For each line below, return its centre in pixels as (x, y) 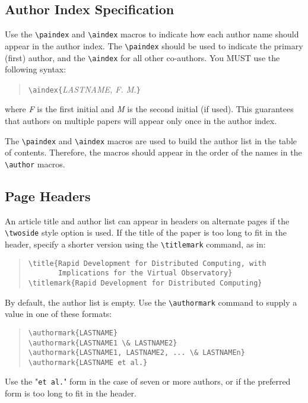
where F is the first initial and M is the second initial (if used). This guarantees (149, 109)
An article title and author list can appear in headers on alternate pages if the (147, 220)
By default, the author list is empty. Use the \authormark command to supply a (151, 302)
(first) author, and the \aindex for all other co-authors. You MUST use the (142, 57)
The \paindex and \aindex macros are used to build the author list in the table (151, 140)
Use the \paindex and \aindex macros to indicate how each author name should (152, 34)
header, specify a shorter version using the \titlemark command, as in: (135, 244)
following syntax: (36, 69)
